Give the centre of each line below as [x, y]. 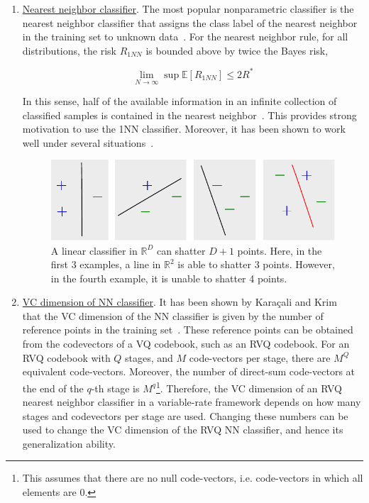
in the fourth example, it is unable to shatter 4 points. [169, 278]
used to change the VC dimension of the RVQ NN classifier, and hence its [183, 430]
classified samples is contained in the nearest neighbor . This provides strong [189, 115]
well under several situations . [88, 142]
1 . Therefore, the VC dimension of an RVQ [249, 387]
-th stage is [115, 388]
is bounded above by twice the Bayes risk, [237, 50]
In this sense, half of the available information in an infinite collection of [180, 101]
